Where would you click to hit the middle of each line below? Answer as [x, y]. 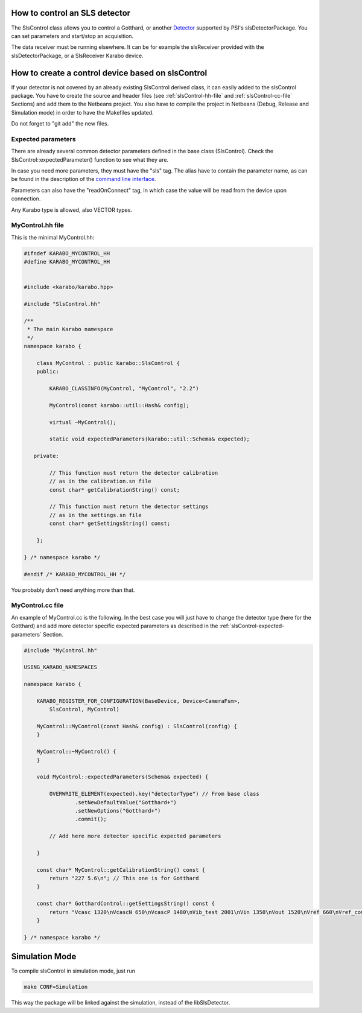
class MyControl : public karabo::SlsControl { [108, 363]
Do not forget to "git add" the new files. [60, 124]
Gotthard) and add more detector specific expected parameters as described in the [115, 626]
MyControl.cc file [37, 605]
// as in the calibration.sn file [100, 481]
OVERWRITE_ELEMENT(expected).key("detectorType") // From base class [154, 794]
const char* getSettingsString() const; [110, 524]
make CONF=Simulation [56, 987]
